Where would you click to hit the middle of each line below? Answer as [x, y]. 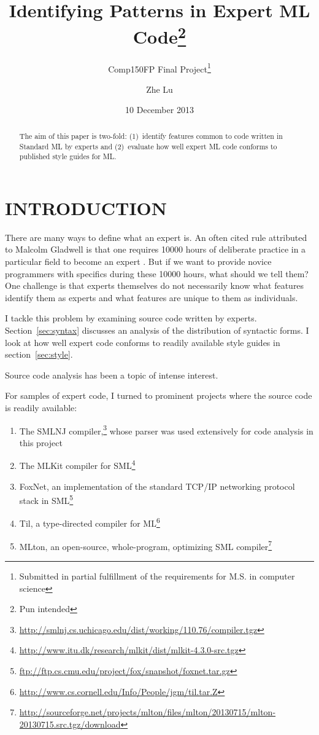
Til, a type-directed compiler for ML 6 [90, 522]
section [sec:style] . [39, 354]
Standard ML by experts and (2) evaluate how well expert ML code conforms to [148, 146]
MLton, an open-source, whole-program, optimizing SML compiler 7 [146, 545]
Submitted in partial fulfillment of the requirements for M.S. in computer [157, 576]
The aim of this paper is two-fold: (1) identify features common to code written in [151, 136]
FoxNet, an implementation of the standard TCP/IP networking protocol [157, 486]
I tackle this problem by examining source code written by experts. [131, 318]
